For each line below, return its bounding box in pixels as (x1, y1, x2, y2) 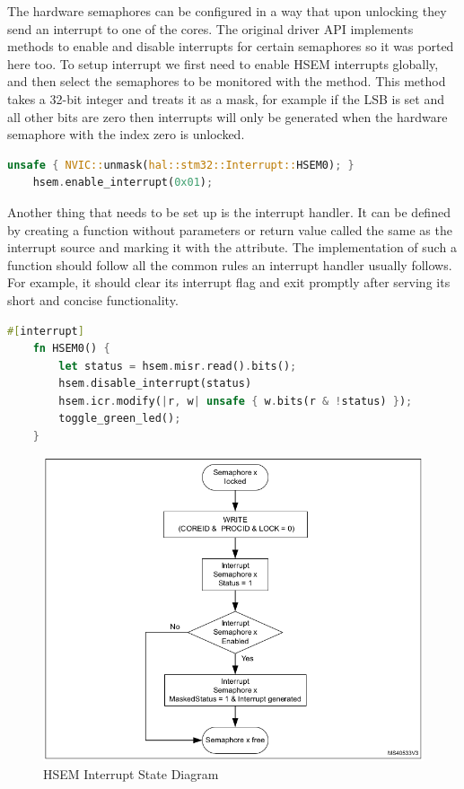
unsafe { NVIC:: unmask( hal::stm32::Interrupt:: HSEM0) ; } (7, 158, 355, 171)
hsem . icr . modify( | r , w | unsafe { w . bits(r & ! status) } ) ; (58, 394, 413, 408)
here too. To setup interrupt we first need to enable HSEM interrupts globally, (7, 54, 439, 73)
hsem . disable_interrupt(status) (58, 377, 252, 390)
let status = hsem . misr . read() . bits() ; (58, 359, 297, 373)
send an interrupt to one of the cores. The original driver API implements (7, 19, 414, 38)
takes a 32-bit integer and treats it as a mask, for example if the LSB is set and (7, 89, 445, 108)
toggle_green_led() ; (58, 412, 181, 425)
